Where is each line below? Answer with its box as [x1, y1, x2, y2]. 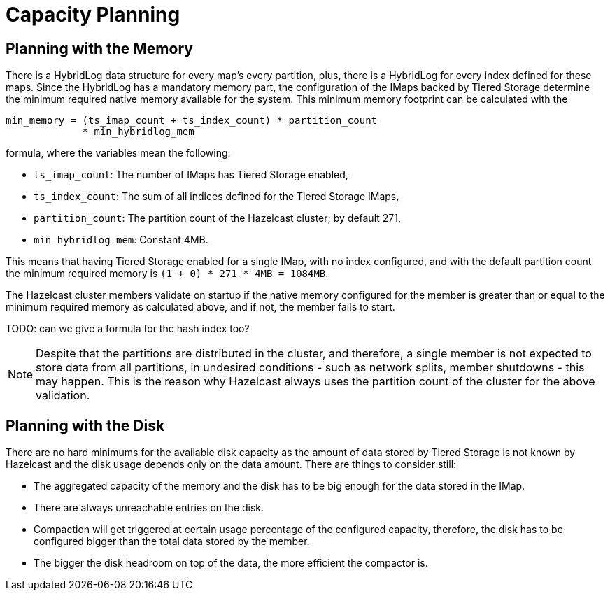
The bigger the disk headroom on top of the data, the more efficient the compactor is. [34, 557, 428, 569]
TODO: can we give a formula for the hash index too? [6, 322, 250, 335]
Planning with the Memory [6, 39, 193, 57]
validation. [36, 388, 90, 403]
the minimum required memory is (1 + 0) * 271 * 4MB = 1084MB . [6, 267, 329, 280]
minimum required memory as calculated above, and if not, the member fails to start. [6, 301, 395, 313]
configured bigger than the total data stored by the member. [34, 535, 310, 548]
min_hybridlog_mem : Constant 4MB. [34, 234, 208, 246]
